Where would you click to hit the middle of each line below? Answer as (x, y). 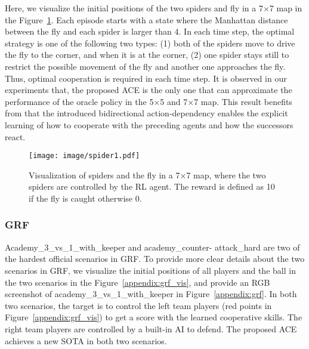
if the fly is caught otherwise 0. (85, 198)
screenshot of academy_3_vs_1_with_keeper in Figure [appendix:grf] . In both (151, 294)
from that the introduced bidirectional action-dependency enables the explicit (146, 113)
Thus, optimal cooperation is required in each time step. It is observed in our (146, 78)
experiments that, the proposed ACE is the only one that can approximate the (149, 90)
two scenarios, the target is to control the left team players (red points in (138, 305)
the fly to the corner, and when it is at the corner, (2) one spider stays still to (147, 55)
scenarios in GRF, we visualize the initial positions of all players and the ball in (150, 270)
